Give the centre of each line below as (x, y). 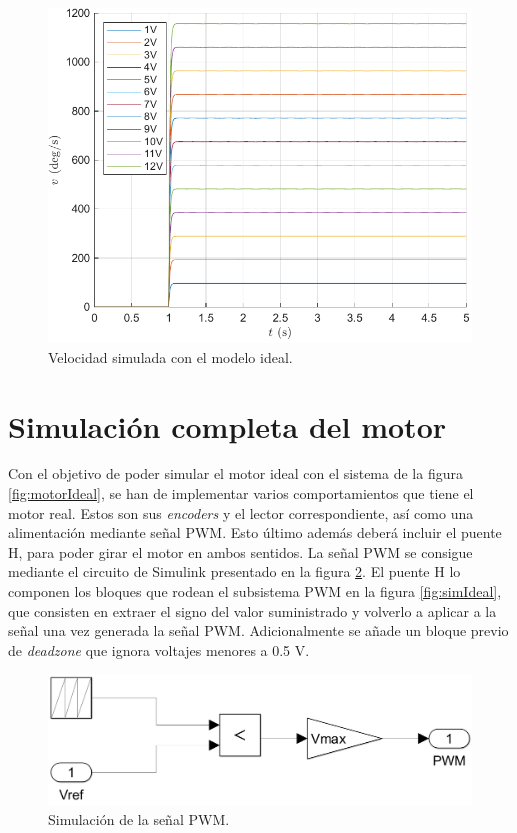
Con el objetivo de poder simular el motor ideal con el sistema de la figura (235, 473)
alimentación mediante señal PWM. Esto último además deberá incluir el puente (255, 532)
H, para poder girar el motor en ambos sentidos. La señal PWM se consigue (240, 551)
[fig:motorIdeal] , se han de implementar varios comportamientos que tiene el (241, 493)
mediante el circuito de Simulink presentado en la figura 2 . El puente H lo (234, 571)
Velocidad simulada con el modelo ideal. (170, 356)
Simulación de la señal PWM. (139, 819)
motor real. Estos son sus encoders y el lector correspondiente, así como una (241, 512)
